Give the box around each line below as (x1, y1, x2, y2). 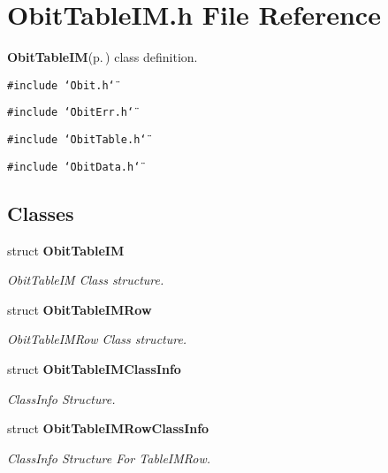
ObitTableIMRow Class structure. (7, 330, 187, 348)
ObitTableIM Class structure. (7, 271, 164, 289)
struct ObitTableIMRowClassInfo (7, 419, 209, 438)
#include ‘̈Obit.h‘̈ (7, 79, 115, 92)
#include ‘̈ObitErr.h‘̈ (7, 106, 134, 119)
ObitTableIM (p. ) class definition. (7, 48, 198, 66)
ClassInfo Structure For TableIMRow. (7, 448, 211, 467)
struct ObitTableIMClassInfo (7, 359, 181, 378)
